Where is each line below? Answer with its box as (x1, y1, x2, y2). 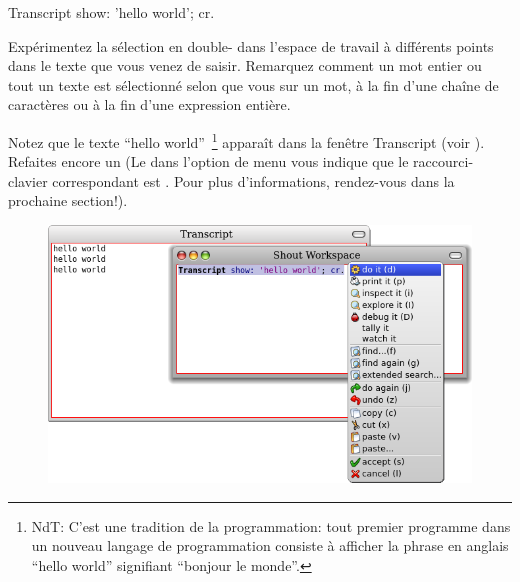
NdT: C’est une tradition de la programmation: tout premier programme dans (31, 515, 511, 536)
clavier (8, 170, 48, 191)
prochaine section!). (8, 190, 128, 211)
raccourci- (413, 151, 474, 172)
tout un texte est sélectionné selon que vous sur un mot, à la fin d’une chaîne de (8, 74, 499, 95)
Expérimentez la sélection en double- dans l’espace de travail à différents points (8, 35, 494, 56)
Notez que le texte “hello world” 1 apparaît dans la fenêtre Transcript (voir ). (8, 128, 485, 152)
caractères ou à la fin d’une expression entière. (8, 94, 291, 115)
